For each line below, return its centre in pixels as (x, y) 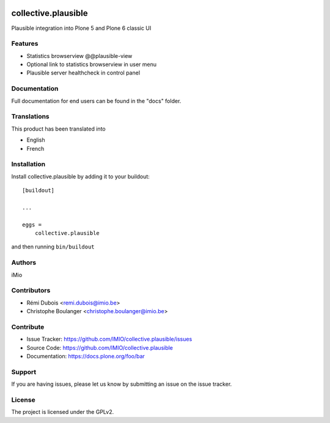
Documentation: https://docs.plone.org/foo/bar (86, 356)
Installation (28, 164)
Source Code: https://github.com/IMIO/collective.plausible (100, 347)
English (36, 140)
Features (25, 44)
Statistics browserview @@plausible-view (79, 56)
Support (24, 372)
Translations (31, 117)
